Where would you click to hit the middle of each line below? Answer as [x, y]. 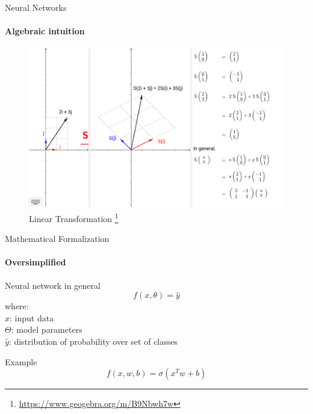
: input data [32, 317]
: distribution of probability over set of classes [93, 341]
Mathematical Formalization [57, 239]
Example [21, 361]
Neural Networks [36, 7]
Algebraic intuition [45, 31]
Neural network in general [53, 285]
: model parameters [47, 329]
